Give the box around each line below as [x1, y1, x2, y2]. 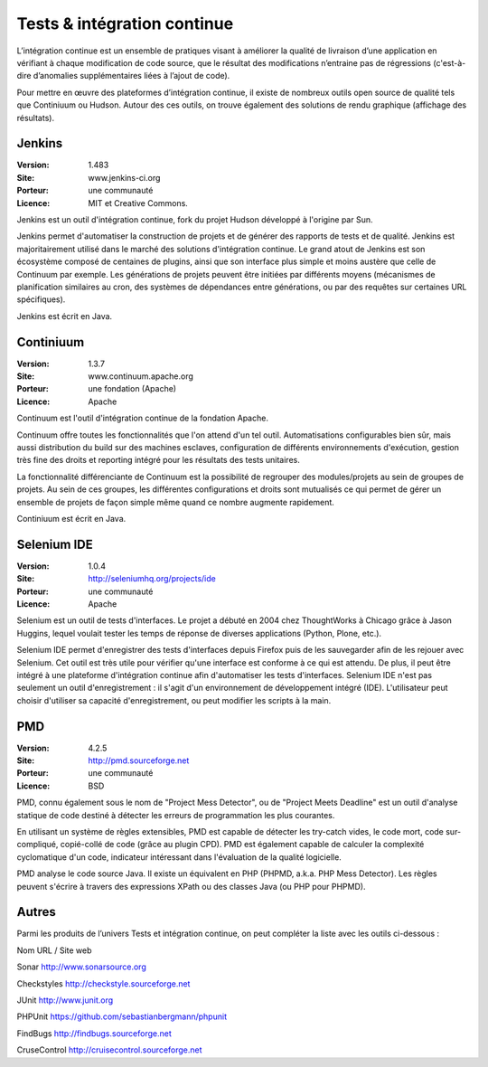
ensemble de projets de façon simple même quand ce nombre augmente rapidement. [16, 496, 334, 507]
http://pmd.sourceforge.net [88, 755, 190, 766]
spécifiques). [16, 294, 66, 305]
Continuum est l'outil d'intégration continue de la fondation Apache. [16, 412, 268, 424]
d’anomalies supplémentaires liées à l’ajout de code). [33, 71, 230, 81]
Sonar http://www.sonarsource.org [16, 961, 146, 972]
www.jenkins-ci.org [88, 172, 161, 183]
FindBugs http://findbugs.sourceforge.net [16, 1027, 172, 1039]
